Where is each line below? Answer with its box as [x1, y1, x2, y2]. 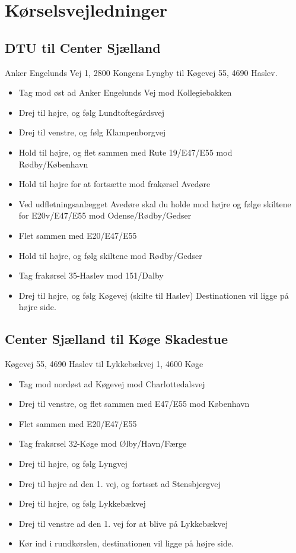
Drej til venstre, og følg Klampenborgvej [18, 126, 166, 138]
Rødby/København [18, 157, 88, 170]
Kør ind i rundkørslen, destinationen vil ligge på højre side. [18, 537, 234, 549]
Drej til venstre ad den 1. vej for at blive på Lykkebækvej [18, 517, 228, 529]
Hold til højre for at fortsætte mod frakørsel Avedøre [18, 178, 211, 190]
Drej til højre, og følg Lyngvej [18, 457, 128, 470]
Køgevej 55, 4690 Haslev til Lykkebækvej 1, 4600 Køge [5, 358, 203, 370]
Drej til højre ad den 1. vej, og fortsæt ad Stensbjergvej [18, 477, 221, 489]
